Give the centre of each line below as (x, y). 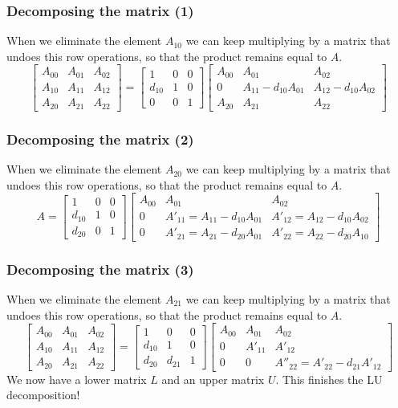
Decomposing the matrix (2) (100, 139)
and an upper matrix (213, 379)
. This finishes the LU (329, 379)
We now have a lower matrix (77, 379)
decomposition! (43, 395)
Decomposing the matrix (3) (100, 269)
